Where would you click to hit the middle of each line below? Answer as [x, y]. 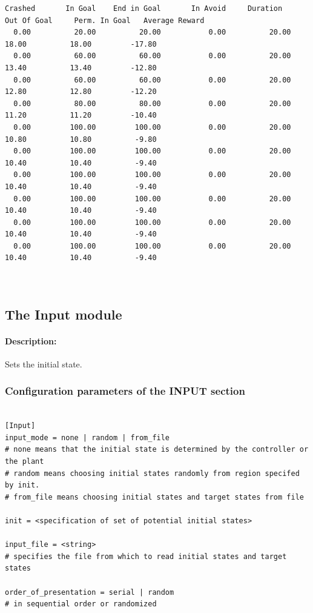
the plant [25, 462]
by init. [22, 485]
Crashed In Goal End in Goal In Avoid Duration [144, 8]
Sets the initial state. [44, 363]
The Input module [64, 314]
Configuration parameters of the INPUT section [125, 391]
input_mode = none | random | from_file [87, 437]
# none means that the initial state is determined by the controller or [157, 450]
